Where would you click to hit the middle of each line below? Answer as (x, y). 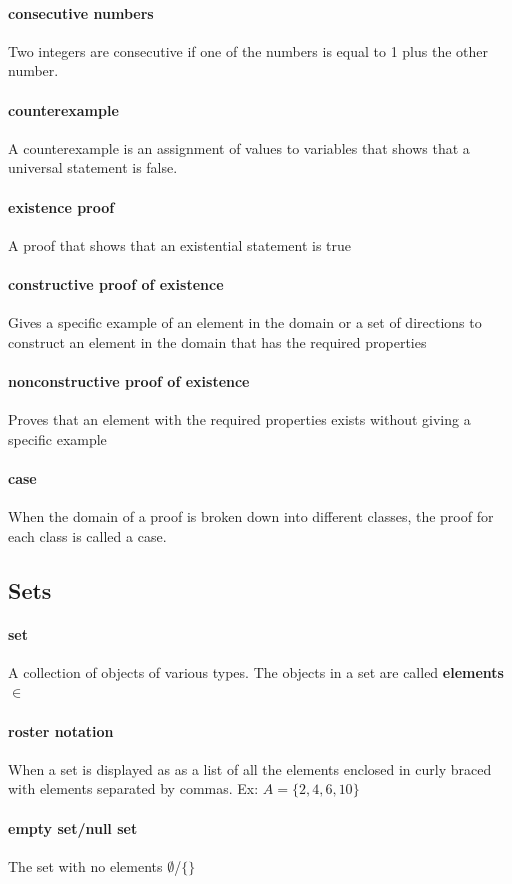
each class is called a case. (87, 535)
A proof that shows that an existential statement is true (180, 244)
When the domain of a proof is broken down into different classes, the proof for (251, 516)
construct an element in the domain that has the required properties (217, 341)
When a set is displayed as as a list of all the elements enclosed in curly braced (250, 768)
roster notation (61, 730)
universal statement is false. (93, 167)
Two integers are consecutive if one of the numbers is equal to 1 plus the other (248, 50)
